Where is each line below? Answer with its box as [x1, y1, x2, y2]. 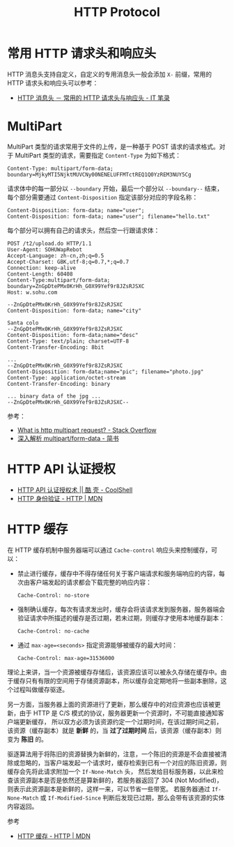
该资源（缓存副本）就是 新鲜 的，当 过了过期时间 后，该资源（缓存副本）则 [7, 726, 221, 735]
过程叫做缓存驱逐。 [13, 685, 68, 694]
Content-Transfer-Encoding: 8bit [7, 343, 104, 351]
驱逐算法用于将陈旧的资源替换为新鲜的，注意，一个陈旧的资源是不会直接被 [7, 749, 221, 758]
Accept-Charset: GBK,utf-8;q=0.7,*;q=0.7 [7, 258, 130, 265]
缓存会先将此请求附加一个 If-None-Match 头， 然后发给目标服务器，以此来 [7, 767, 218, 775]
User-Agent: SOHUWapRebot [7, 246, 82, 253]
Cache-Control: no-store [17, 592, 90, 599]
